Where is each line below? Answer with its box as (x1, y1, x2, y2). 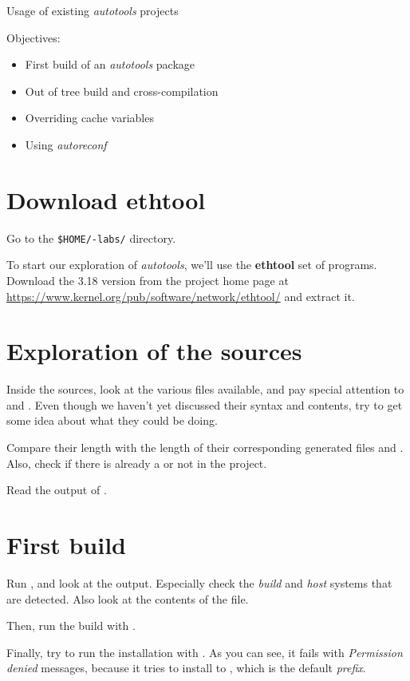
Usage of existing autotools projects (6, 2, 179, 18)
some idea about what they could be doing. (6, 412, 218, 429)
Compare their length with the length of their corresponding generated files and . (6, 439, 404, 456)
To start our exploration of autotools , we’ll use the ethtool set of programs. (6, 256, 377, 273)
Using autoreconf (25, 136, 107, 152)
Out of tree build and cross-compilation (25, 82, 219, 99)
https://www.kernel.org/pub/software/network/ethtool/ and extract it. (6, 287, 355, 304)
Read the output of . (6, 481, 107, 498)
